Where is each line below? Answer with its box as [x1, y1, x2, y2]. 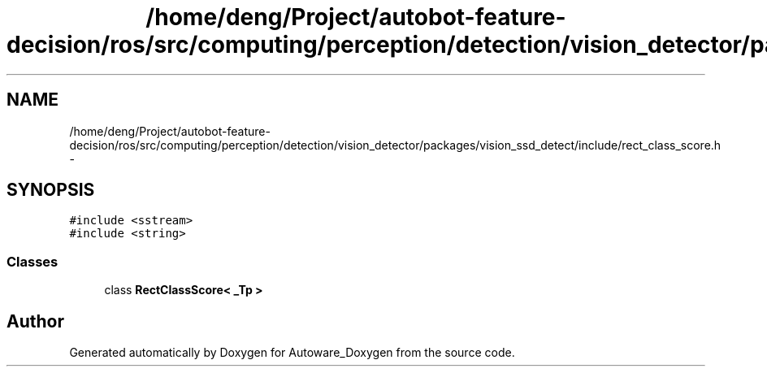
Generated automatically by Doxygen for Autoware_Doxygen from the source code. [69, 345, 515, 360]
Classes [6, 253, 58, 270]
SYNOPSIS [6, 180, 95, 201]
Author [6, 310, 64, 332]
